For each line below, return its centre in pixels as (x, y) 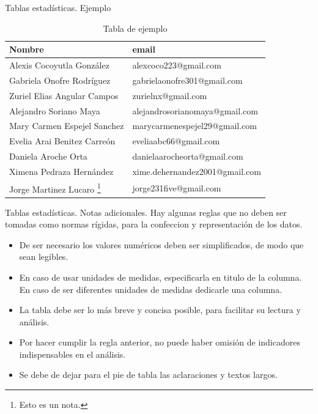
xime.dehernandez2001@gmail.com (197, 171)
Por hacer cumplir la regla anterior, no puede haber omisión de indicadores (160, 342)
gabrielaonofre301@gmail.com (187, 80)
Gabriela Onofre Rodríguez (60, 80)
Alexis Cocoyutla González (59, 65)
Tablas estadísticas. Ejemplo (58, 7)
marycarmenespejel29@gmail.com (194, 126)
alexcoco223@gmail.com (177, 65)
